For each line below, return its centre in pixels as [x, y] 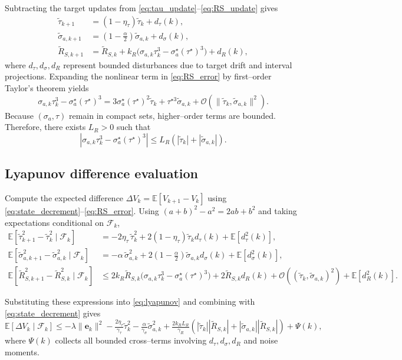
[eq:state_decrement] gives [53, 313]
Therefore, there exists [45, 127]
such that [134, 127]
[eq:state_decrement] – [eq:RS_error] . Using [82, 210]
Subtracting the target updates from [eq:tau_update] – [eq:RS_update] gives [141, 8]
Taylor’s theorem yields [47, 88]
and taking [278, 210]
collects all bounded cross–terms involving [131, 340]
